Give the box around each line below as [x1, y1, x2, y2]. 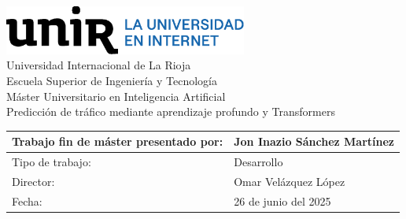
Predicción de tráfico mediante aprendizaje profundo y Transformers [6, 103, 335, 120]
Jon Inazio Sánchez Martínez [234, 133, 395, 150]
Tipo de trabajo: [12, 154, 91, 170]
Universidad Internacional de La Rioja [6, 57, 191, 73]
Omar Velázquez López [234, 173, 345, 189]
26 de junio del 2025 [234, 192, 331, 209]
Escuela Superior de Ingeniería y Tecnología [6, 72, 217, 89]
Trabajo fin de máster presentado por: [12, 133, 223, 150]
